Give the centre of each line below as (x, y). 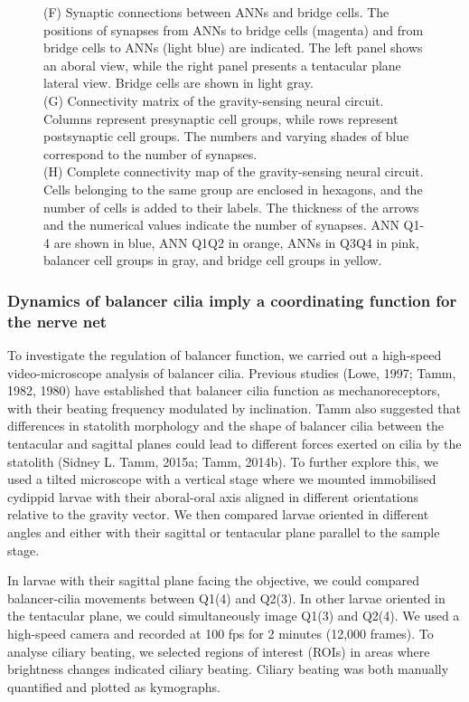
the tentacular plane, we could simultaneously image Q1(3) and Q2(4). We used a (234, 616)
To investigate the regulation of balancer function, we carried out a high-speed (225, 355)
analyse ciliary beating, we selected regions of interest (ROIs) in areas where (219, 651)
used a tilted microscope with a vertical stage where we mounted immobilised (222, 479)
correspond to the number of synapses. (150, 153)
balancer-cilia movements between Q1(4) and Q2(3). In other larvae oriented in (226, 598)
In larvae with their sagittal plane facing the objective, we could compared (213, 580)
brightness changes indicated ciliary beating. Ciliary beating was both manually (228, 669)
